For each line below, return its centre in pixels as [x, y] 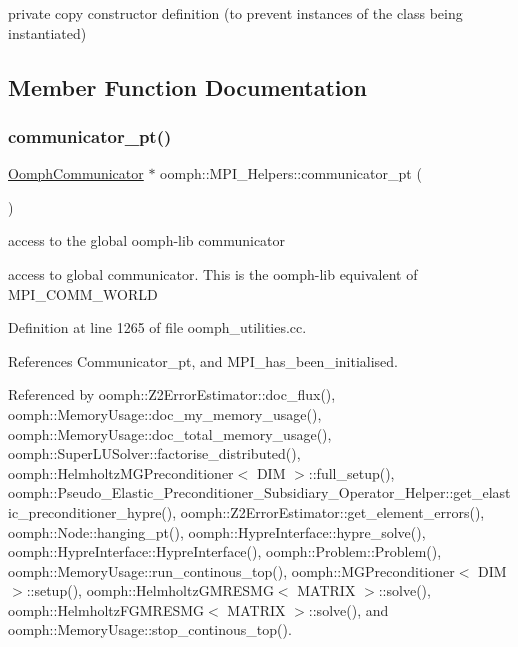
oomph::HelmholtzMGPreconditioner [121, 472]
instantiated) [47, 32]
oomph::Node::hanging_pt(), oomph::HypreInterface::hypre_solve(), [217, 531]
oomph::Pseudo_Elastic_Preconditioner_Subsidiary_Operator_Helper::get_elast [259, 492]
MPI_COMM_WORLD [83, 293]
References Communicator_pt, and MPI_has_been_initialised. [203, 360]
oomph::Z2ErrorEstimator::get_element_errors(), [332, 511]
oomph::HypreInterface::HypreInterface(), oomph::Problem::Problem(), [225, 551]
